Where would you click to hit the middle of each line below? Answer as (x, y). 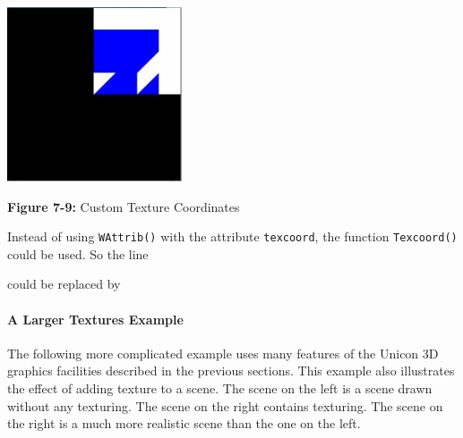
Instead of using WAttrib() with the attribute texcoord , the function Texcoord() (232, 236)
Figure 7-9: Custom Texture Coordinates (124, 206)
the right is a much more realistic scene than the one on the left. (184, 423)
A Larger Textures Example (95, 319)
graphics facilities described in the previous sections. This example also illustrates (231, 371)
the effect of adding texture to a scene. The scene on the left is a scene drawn (220, 388)
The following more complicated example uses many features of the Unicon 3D (223, 353)
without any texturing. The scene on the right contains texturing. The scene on (225, 405)
